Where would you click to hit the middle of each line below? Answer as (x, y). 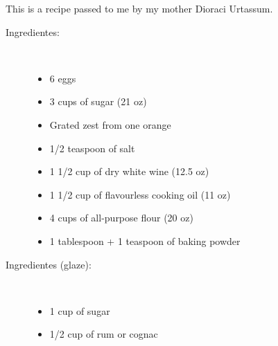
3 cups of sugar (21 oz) (98, 101)
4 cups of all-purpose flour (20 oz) (121, 218)
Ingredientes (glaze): (49, 264)
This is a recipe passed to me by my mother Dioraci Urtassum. (139, 8)
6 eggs (63, 78)
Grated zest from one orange (110, 124)
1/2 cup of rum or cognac (104, 334)
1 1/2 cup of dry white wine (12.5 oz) (129, 171)
